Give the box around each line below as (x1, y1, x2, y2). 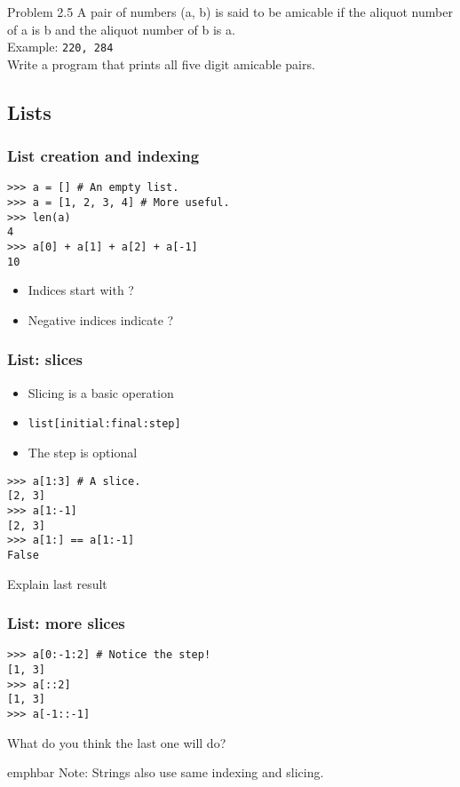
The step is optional (28, 443, 138, 462)
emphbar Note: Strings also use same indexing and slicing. (7, 763, 324, 782)
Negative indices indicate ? (28, 310, 174, 329)
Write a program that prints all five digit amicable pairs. (7, 54, 315, 73)
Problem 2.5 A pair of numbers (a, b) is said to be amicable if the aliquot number (7, 3, 453, 20)
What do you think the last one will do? (7, 733, 226, 751)
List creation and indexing (7, 145, 200, 167)
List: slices (7, 348, 83, 370)
